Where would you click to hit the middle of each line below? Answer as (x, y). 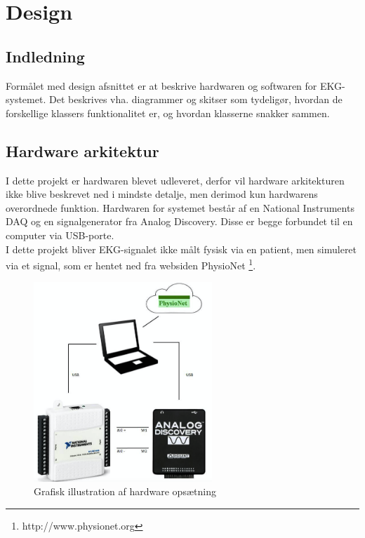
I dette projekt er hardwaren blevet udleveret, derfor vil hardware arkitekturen (175, 180)
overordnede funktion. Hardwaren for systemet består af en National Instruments (180, 207)
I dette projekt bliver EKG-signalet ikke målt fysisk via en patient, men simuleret (181, 249)
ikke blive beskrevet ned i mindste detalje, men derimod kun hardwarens (162, 194)
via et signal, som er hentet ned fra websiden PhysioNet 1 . (131, 264)
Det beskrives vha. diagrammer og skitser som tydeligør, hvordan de (195, 99)
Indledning (45, 56)
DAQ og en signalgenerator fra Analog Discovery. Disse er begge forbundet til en (179, 221)
